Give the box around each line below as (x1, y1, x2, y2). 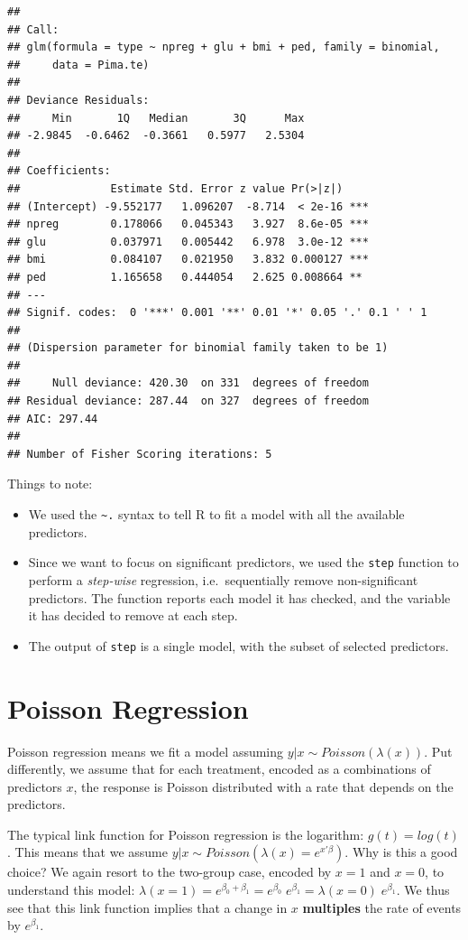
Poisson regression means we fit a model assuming (7, 741, 284, 760)
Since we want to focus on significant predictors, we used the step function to (28, 553, 459, 572)
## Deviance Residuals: (7, 93, 150, 107)
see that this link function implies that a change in (7, 898, 288, 917)
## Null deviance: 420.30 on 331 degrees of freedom (7, 377, 369, 390)
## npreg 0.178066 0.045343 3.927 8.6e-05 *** (7, 218, 369, 231)
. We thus (396, 880, 450, 899)
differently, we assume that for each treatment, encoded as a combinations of (7, 759, 431, 778)
